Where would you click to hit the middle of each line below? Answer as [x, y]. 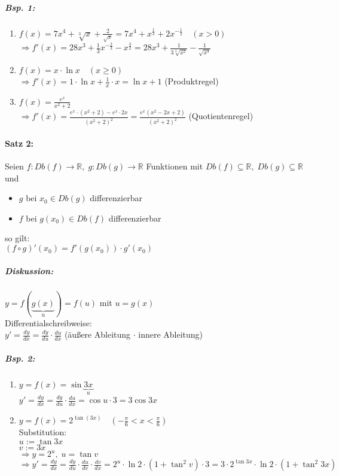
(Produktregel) [192, 81]
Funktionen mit [175, 166]
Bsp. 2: [20, 358]
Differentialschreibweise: [48, 322]
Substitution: [43, 432]
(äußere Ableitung [97, 334]
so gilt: [17, 238]
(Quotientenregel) [221, 116]
